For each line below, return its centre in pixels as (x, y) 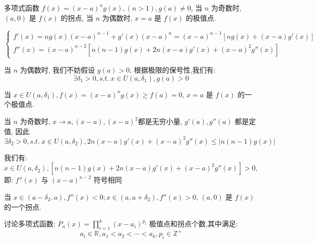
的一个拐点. (23, 206)
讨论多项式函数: (30, 224)
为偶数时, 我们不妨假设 (57, 70)
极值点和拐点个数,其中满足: (194, 224)
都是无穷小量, (160, 121)
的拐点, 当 (77, 17)
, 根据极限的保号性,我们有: (173, 70)
